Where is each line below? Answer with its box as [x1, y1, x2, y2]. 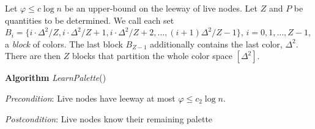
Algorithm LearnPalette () [5, 71, 106, 84]
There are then [5, 49, 61, 62]
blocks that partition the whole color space [72, 49, 232, 62]
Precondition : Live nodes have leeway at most [5, 91, 176, 104]
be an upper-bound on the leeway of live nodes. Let [64, 2, 258, 14]
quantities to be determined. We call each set [5, 13, 174, 26]
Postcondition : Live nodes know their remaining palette [5, 112, 213, 125]
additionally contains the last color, [150, 37, 283, 50]
